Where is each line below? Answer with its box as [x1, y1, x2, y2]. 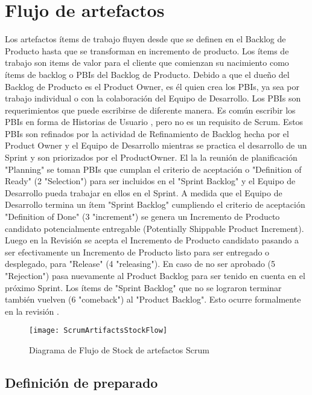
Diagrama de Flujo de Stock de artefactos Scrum [29, 344, 209, 356]
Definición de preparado [5, 373, 158, 392]
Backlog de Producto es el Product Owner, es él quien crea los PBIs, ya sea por [5, 80, 299, 92]
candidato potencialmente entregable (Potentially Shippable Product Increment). [5, 222, 304, 234]
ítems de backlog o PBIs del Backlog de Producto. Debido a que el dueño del [5, 68, 290, 80]
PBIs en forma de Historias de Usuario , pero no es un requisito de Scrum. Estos [5, 115, 304, 128]
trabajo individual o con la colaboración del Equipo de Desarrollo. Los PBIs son [5, 92, 301, 104]
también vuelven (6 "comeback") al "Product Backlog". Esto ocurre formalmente [5, 293, 301, 306]
